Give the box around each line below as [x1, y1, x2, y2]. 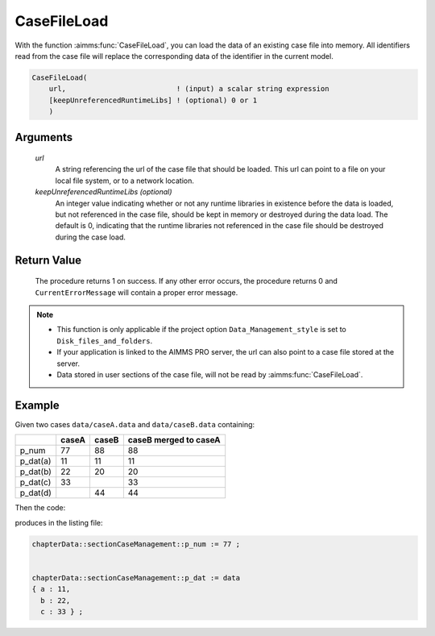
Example [14, 398, 60, 412]
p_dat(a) [19, 455, 52, 467]
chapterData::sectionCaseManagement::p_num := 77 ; [31, 539, 241, 548]
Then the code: [14, 503, 66, 513]
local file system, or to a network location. [55, 176, 195, 185]
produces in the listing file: [14, 518, 103, 527]
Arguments [14, 130, 73, 144]
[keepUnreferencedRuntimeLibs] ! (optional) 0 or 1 [48, 95, 258, 105]
